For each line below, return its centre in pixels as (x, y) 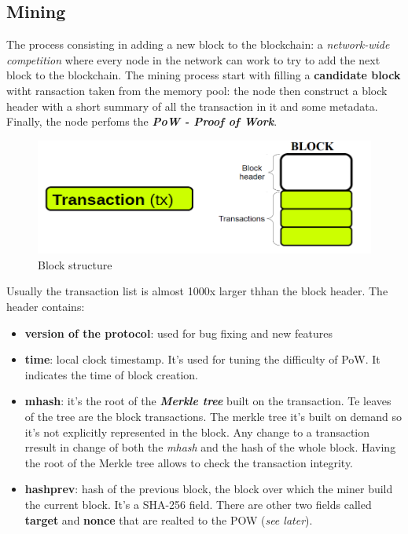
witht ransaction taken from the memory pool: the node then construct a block (197, 90)
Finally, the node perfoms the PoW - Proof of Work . (142, 121)
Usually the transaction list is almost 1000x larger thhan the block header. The (197, 291)
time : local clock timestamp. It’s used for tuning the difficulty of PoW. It (202, 359)
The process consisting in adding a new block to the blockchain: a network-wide (198, 44)
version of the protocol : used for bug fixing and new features (179, 333)
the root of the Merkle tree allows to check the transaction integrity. (189, 462)
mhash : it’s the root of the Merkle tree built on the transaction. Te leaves (208, 401)
